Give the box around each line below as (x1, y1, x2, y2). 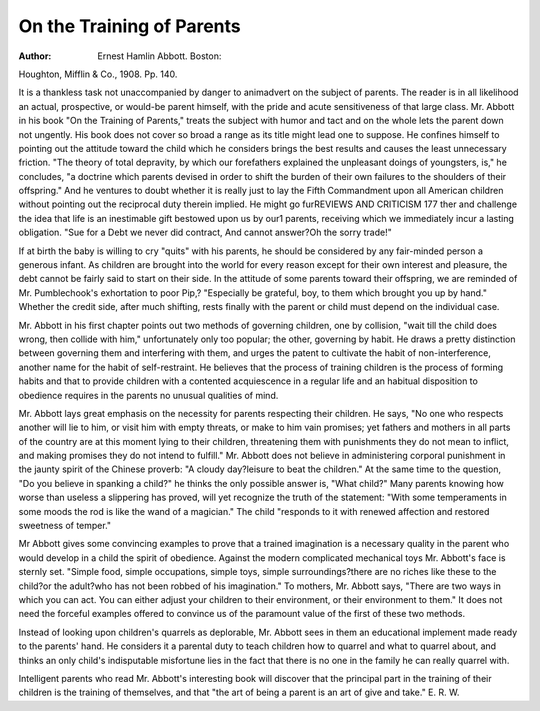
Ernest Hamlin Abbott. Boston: (97, 50, 222, 62)
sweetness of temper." (18, 520, 112, 532)
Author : (18, 50, 52, 62)
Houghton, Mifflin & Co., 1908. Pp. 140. (18, 68, 178, 80)
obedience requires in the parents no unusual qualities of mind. (18, 389, 279, 401)
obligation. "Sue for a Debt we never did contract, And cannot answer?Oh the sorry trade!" (18, 226, 392, 239)
